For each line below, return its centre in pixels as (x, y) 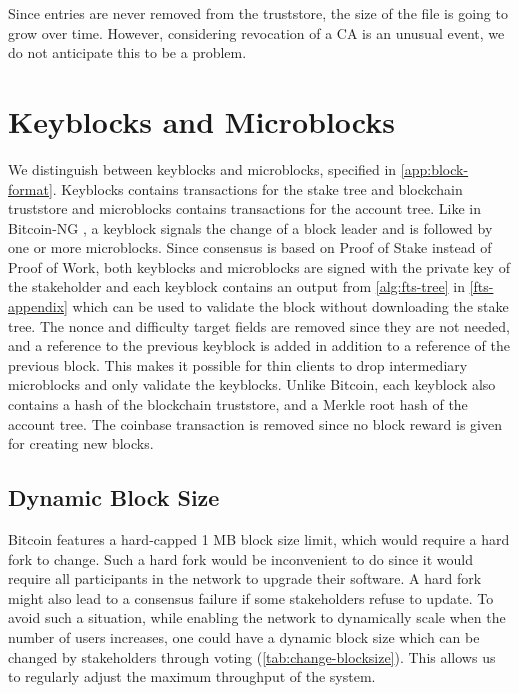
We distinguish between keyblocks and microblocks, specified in (202, 168)
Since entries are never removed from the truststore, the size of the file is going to (258, 13)
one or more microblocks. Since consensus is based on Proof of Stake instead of (250, 247)
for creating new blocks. (81, 443)
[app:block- (434, 168)
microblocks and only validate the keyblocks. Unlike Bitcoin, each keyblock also (252, 384)
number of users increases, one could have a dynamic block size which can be (244, 636)
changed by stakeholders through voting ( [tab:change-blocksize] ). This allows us (252, 656)
